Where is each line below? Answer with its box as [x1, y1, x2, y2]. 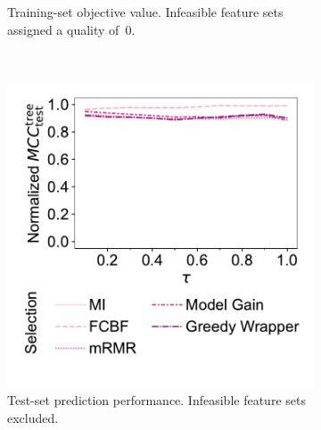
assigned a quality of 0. [7, 20, 136, 38]
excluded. [7, 408, 59, 426]
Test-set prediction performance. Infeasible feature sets [7, 391, 306, 409]
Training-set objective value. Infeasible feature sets [7, 3, 284, 21]
